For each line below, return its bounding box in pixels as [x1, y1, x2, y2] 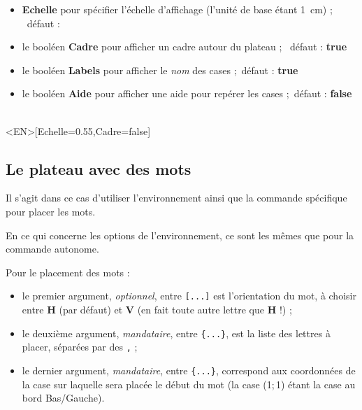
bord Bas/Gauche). [22, 390, 105, 405]
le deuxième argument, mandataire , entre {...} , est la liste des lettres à [22, 325, 331, 340]
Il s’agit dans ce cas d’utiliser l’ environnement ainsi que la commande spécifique [6, 190, 347, 205]
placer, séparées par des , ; [22, 339, 138, 354]
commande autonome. [6, 241, 99, 256]
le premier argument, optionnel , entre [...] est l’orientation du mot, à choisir [22, 288, 356, 303]
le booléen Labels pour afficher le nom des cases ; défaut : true [22, 62, 298, 77]
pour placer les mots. [6, 204, 96, 218]
